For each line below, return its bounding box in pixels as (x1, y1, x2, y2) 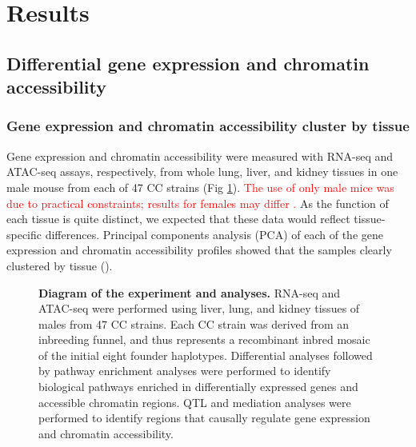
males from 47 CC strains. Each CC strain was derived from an (38, 315, 350, 332)
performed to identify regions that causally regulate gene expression (38, 409, 370, 426)
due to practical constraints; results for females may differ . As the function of (6, 194, 389, 211)
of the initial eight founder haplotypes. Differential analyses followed (38, 346, 373, 363)
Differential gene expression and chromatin (6, 50, 370, 75)
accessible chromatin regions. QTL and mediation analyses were (38, 393, 351, 410)
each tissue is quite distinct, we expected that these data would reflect (6, 210, 350, 227)
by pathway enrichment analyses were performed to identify (38, 362, 331, 379)
